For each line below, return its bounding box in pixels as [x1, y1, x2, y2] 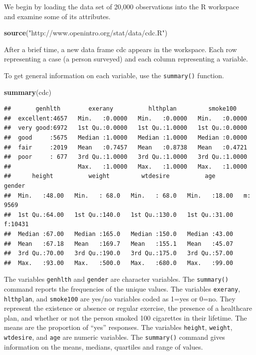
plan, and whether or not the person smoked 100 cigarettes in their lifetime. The [4, 312, 247, 323]
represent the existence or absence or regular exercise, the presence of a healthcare [4, 303, 252, 313]
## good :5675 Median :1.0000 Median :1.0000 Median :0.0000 [4, 134, 247, 141]
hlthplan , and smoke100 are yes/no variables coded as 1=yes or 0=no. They [4, 293, 236, 303]
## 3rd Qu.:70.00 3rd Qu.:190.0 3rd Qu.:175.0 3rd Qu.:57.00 [4, 250, 233, 257]
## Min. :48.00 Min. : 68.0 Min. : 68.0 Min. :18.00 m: [4, 192, 251, 199]
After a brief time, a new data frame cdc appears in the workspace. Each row [4, 44, 237, 54]
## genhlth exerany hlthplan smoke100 [4, 105, 237, 113]
